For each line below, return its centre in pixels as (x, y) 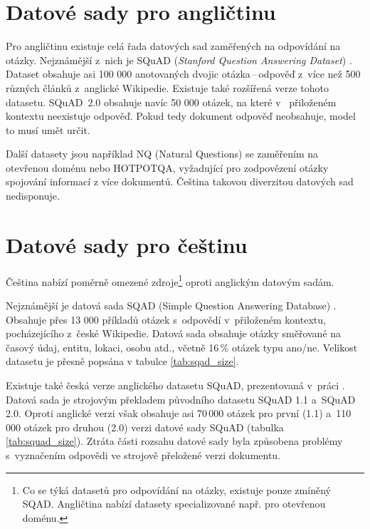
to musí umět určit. (48, 129)
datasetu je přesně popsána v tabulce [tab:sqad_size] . (122, 361)
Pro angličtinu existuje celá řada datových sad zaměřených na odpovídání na (173, 46)
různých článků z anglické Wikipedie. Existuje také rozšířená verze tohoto (167, 87)
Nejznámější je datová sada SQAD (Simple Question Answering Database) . (171, 305)
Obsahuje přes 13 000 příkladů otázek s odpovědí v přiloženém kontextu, (166, 319)
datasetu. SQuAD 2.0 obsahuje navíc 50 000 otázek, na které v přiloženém (171, 102)
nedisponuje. (33, 196)
